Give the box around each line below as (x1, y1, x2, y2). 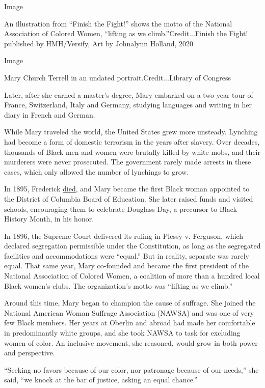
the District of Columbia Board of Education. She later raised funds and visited (4, 193, 253, 204)
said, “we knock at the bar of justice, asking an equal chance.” (4, 374, 198, 385)
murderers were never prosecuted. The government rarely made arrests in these (4, 156, 251, 167)
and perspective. (4, 347, 55, 358)
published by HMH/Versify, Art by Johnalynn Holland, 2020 (4, 38, 194, 48)
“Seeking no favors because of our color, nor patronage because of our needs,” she (4, 364, 259, 375)
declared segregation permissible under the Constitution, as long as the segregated (4, 240, 261, 251)
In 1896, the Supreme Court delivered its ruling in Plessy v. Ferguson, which (4, 230, 244, 241)
